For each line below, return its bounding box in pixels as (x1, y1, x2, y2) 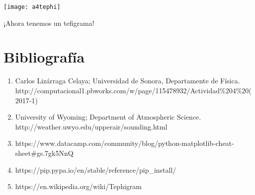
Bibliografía (3, 47, 85, 67)
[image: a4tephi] (3, 3, 61, 10)
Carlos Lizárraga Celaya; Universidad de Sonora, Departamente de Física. (15, 75, 240, 86)
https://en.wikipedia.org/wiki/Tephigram (15, 181, 142, 192)
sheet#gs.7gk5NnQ (15, 147, 74, 158)
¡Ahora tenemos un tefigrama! (3, 17, 94, 28)
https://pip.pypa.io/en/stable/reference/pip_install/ (15, 164, 176, 175)
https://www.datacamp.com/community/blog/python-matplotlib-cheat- (15, 138, 234, 148)
